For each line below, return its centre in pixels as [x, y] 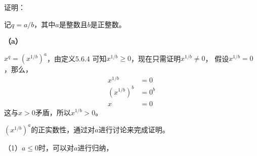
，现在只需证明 [156, 58]
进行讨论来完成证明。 [134, 129]
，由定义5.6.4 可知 [77, 58]
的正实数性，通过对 [63, 129]
